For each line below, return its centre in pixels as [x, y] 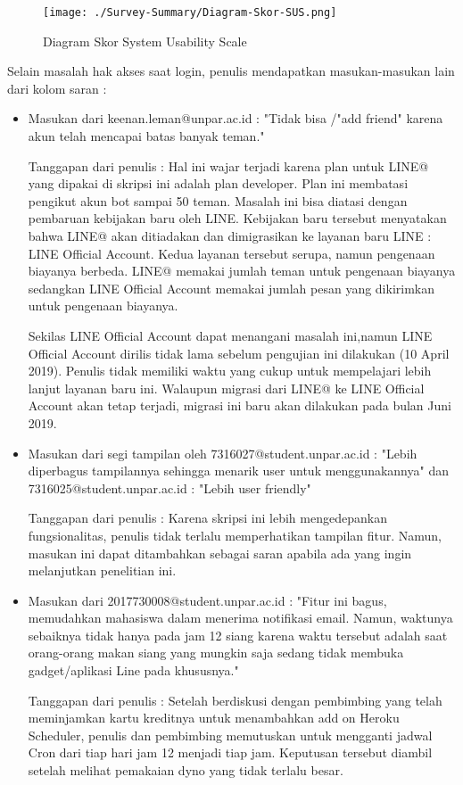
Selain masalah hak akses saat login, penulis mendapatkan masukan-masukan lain [231, 71]
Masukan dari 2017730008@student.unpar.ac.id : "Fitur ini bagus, [207, 600]
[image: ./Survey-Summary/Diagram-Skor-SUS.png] [190, 12]
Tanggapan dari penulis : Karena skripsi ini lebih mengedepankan [207, 518]
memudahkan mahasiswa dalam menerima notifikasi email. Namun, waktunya [240, 618]
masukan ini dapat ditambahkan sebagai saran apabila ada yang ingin [220, 553]
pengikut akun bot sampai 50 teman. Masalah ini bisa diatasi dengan [218, 200]
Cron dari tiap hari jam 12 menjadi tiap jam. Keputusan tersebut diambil [230, 752]
